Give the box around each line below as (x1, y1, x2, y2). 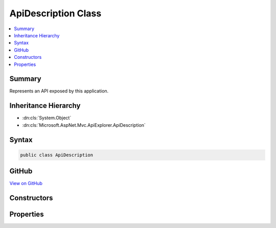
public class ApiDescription (20, 152, 94, 158)
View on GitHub (9, 180, 43, 187)
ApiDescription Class (9, 8, 102, 19)
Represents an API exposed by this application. (9, 88, 109, 94)
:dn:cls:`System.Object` (22, 115, 72, 121)
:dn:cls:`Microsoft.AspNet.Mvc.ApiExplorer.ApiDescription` (22, 122, 146, 128)
